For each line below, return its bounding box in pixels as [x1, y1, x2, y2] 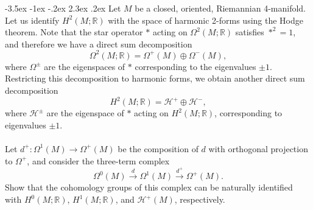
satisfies [235, 26, 264, 38]
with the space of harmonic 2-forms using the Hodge [108, 13, 303, 26]
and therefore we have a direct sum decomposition [5, 37, 192, 50]
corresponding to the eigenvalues [135, 60, 256, 72]
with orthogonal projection [208, 142, 308, 155]
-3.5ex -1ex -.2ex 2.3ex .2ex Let [5, 2, 121, 14]
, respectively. [174, 193, 225, 206]
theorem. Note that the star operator [5, 26, 143, 38]
